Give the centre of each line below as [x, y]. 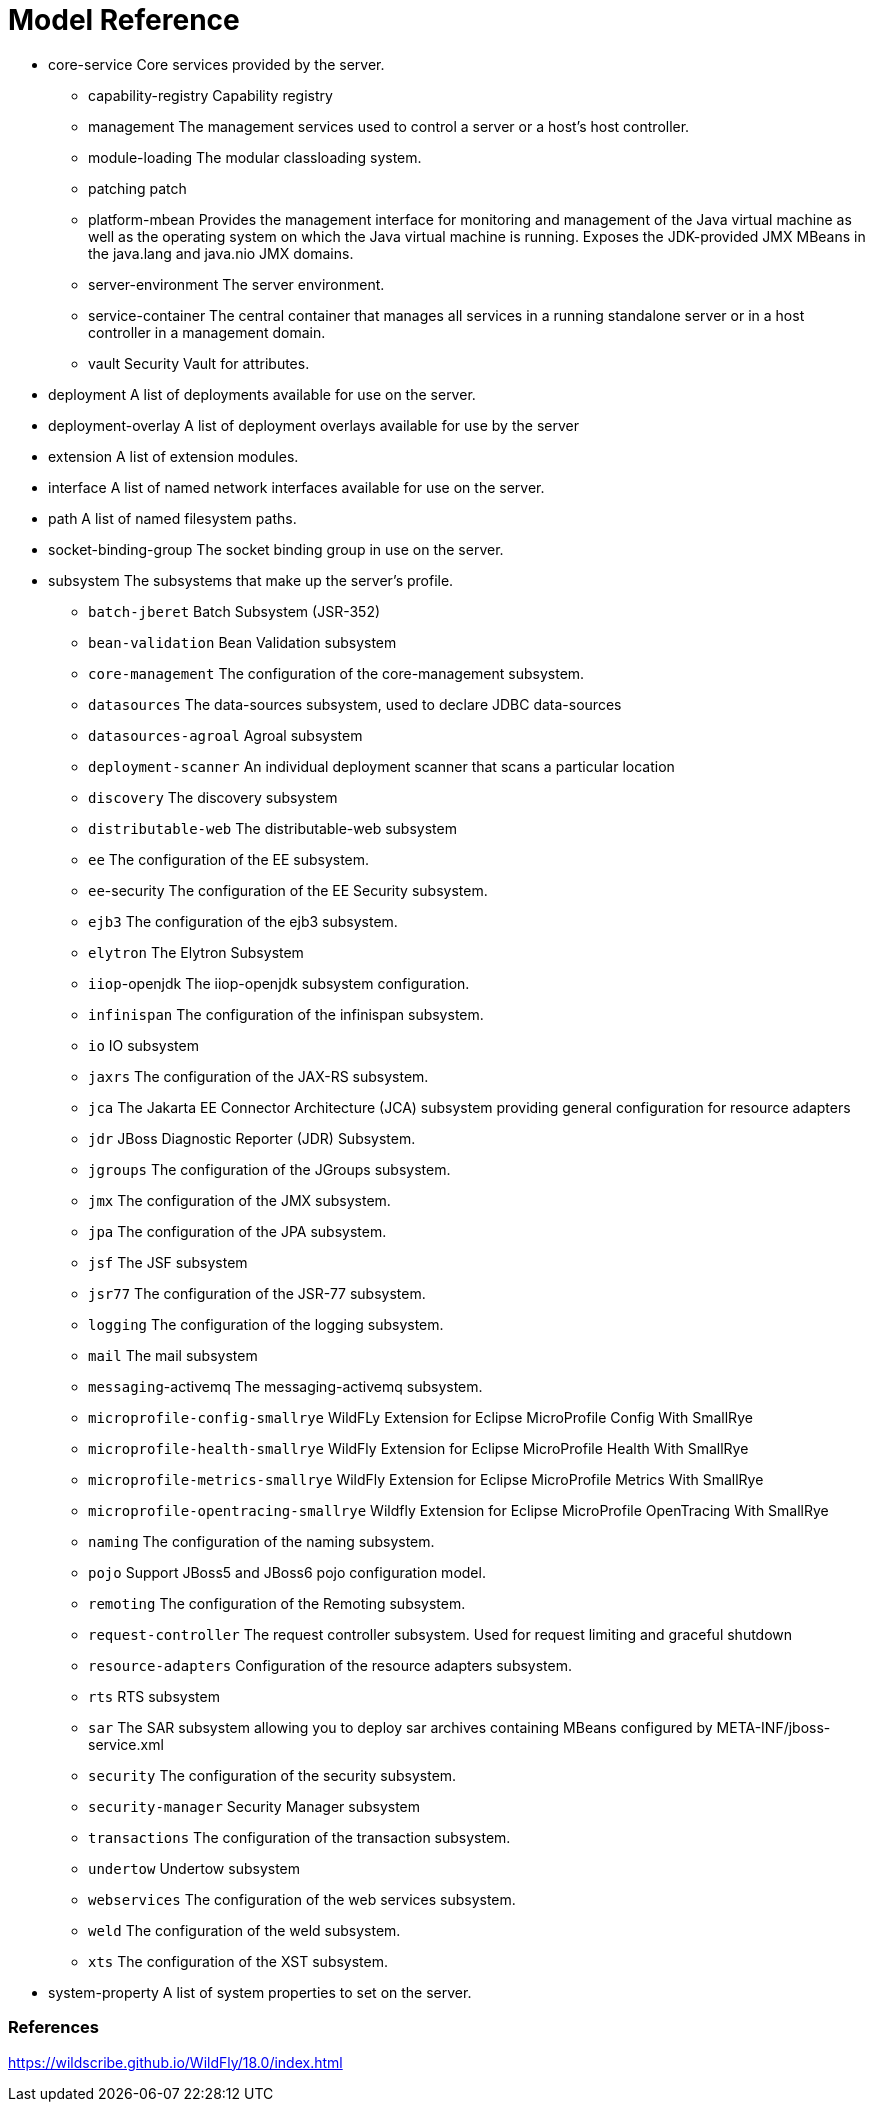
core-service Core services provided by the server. [216, 64]
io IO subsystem [143, 1045]
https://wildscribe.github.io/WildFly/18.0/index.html [175, 2062]
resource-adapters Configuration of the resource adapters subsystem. [330, 1665]
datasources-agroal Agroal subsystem [225, 735]
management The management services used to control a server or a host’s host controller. [389, 126]
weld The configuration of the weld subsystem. [244, 1930]
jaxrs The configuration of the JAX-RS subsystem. [258, 1076]
